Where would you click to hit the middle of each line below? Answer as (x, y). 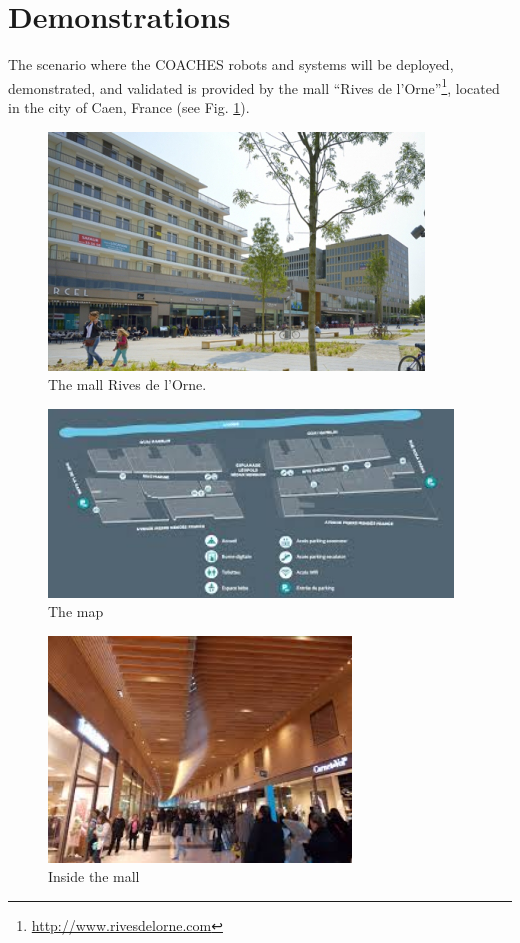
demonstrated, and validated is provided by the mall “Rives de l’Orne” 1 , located (254, 86)
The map (76, 611)
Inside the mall (94, 876)
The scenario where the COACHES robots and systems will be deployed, (231, 64)
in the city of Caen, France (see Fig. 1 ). (129, 106)
